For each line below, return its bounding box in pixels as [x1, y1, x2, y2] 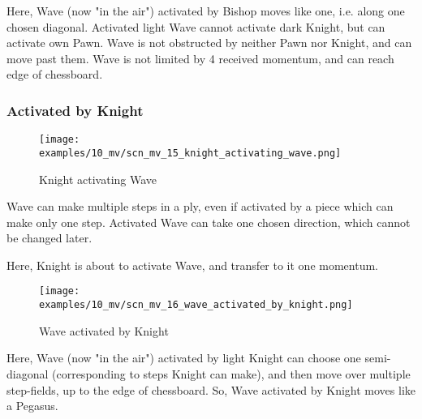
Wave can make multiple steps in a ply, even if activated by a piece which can [6, 198, 394, 215]
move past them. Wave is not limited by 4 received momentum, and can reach [6, 49, 394, 66]
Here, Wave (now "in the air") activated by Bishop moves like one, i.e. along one [6, 2, 405, 19]
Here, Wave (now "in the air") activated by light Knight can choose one [6, 349, 361, 366]
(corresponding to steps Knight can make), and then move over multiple [52, 365, 411, 382]
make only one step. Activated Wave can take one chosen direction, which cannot [6, 213, 411, 230]
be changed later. [6, 229, 93, 246]
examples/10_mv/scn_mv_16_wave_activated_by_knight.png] [39, 299, 353, 311]
